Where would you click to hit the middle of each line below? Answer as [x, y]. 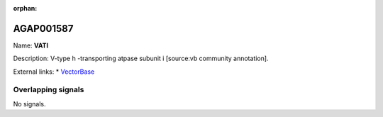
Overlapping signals [49, 90]
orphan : [25, 8]
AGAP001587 [43, 28]
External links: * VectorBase [54, 72]
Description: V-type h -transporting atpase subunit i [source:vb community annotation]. [141, 58]
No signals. [29, 104]
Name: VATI [31, 45]
